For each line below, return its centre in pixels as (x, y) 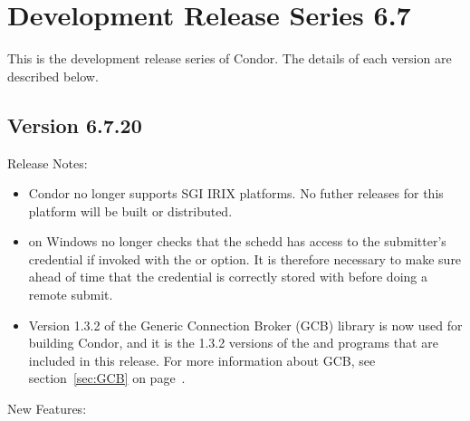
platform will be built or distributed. (130, 210)
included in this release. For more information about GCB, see (202, 360)
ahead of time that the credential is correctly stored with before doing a (228, 277)
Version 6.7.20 (75, 124)
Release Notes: (48, 163)
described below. (53, 76)
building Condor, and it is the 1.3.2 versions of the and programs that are (233, 343)
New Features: (47, 409)
